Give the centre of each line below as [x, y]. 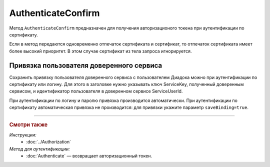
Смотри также [28, 124]
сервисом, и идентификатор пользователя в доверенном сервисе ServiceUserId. [96, 91]
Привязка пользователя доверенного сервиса [86, 65]
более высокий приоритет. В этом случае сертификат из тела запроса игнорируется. [100, 51]
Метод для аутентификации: [39, 149]
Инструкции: [23, 134]
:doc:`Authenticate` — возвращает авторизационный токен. [89, 156]
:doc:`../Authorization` [49, 142]
